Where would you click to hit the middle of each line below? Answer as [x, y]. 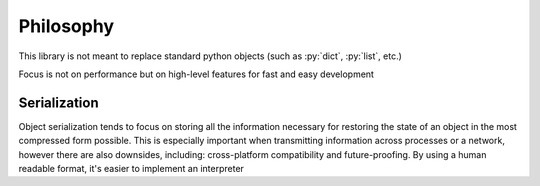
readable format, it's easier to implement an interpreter [131, 169]
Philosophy [66, 26]
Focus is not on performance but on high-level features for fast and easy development [196, 74]
